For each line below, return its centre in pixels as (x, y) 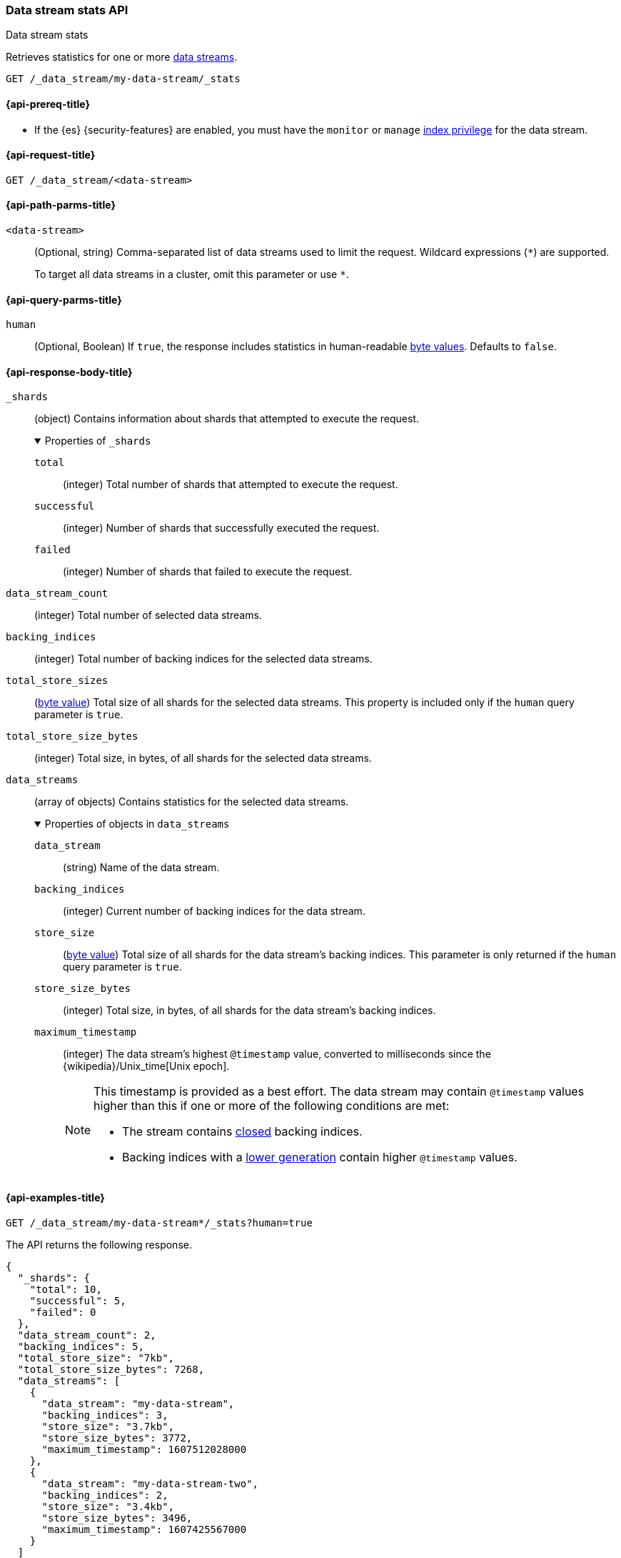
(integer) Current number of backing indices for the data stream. (214, 911)
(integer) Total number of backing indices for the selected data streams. (203, 659)
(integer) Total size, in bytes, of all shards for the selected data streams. (203, 758)
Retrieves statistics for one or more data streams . (122, 57)
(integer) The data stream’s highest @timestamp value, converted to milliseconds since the (277, 1054)
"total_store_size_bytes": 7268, (111, 1369)
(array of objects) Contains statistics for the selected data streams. (192, 802)
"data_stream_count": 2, (87, 1335)
